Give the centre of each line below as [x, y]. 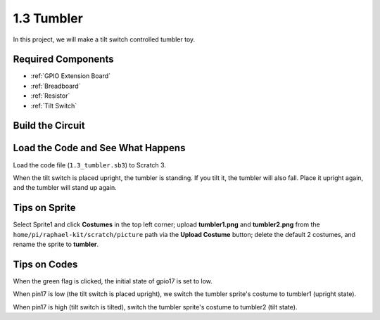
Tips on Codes [45, 264]
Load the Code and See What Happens [99, 148]
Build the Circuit [49, 126]
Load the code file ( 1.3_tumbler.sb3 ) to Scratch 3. [90, 165]
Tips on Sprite [44, 208]
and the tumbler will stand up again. [65, 188]
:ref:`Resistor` [50, 96]
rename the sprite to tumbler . [56, 244]
